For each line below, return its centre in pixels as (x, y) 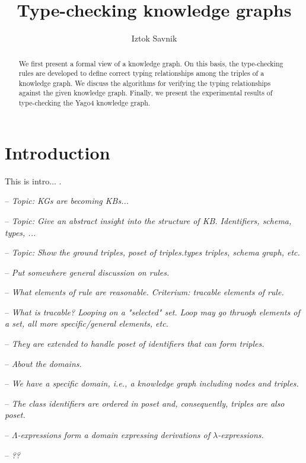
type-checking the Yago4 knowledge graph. (85, 103)
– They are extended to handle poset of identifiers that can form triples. (135, 344)
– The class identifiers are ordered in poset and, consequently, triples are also (145, 403)
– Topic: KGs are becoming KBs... (67, 201)
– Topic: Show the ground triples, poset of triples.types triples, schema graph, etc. (152, 252)
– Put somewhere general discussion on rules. (87, 272)
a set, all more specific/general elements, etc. (87, 323)
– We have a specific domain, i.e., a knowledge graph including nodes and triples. (152, 383)
